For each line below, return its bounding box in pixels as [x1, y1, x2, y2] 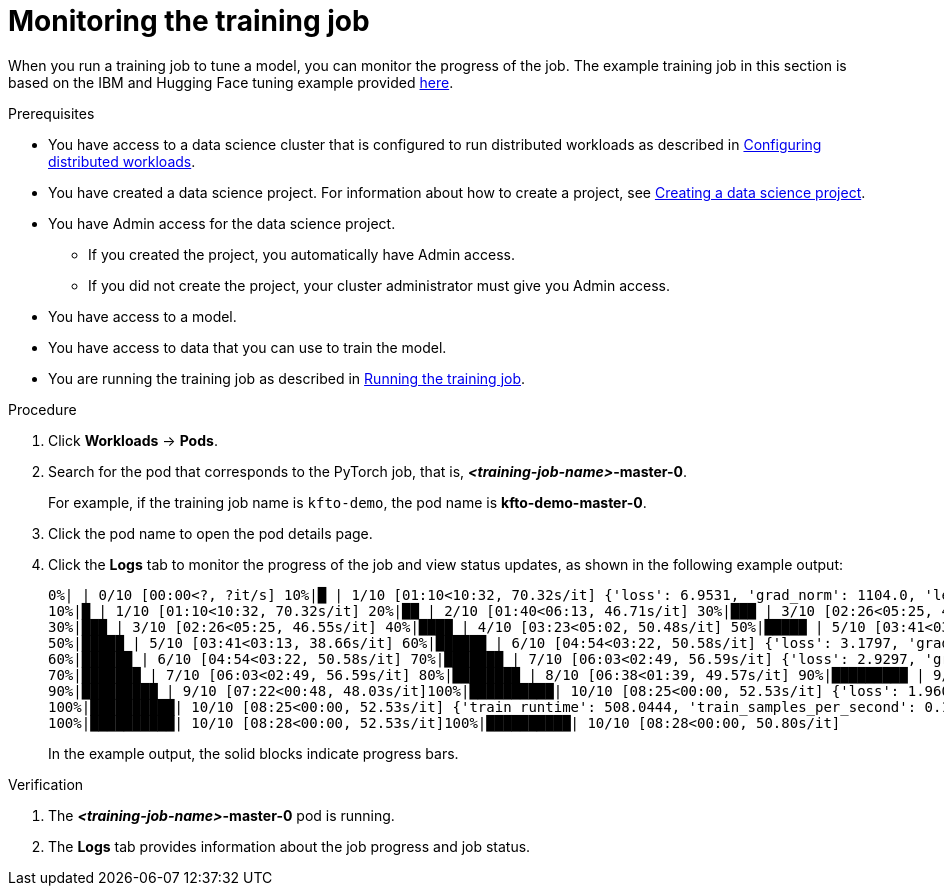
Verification [8, 775, 84, 793]
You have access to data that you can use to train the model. [48, 338, 447, 356]
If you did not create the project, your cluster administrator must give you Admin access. [88, 276, 671, 294]
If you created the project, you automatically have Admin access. [88, 245, 515, 263]
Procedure [8, 400, 77, 418]
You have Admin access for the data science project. [48, 214, 396, 232]
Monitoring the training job [8, 4, 370, 38]
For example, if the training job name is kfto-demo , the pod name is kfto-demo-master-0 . [48, 493, 647, 511]
